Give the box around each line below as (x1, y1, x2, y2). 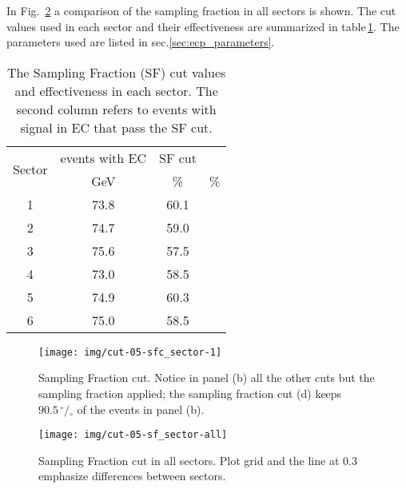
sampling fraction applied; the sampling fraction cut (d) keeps (38, 385, 342, 402)
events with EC (60, 148, 147, 167)
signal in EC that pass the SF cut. (20, 117, 213, 137)
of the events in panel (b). (77, 400, 205, 417)
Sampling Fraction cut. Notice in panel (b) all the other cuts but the (38, 369, 375, 386)
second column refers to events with (16, 99, 217, 118)
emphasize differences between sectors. (38, 467, 226, 484)
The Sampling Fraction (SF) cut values (6, 62, 226, 81)
